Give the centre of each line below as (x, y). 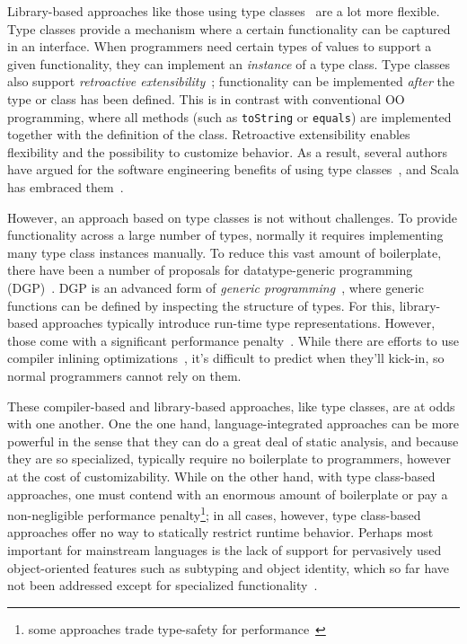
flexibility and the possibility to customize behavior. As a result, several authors (227, 151)
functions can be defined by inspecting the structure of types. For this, (202, 305)
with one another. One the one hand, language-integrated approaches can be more (233, 423)
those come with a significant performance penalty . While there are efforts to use (233, 340)
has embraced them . (66, 187)
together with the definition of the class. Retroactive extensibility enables (209, 134)
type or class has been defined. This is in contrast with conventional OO (206, 98)
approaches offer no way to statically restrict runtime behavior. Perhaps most (220, 532)
